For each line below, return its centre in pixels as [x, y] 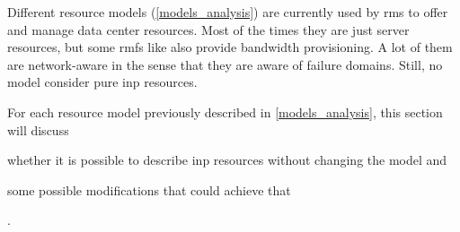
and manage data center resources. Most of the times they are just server [208, 29]
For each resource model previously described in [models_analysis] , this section [225, 112]
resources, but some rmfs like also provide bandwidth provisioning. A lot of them [230, 47]
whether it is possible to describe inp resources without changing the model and [227, 160]
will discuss [38, 129]
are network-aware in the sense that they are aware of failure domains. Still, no [225, 64]
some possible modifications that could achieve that [149, 189]
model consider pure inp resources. [102, 82]
